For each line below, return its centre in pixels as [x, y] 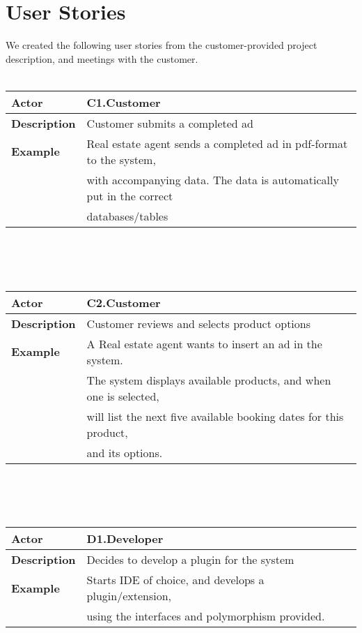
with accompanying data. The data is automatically [213, 179]
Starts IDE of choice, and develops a [175, 580]
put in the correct [130, 195]
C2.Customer [124, 302]
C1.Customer [124, 102]
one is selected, [123, 396]
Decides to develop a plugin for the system [190, 560]
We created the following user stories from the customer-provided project [162, 45]
